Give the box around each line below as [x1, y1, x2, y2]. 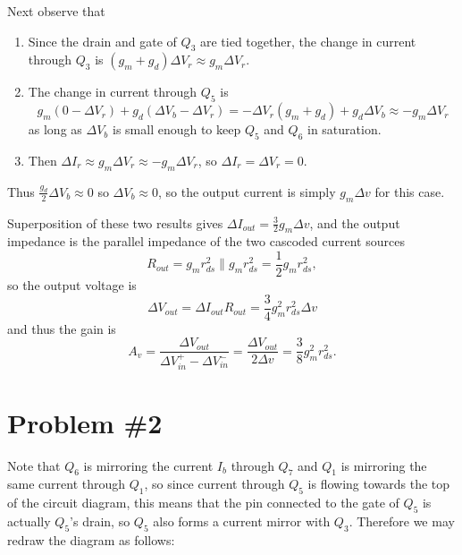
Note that [7, 456, 61, 474]
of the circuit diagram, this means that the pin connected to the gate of [7, 493, 399, 512]
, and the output [309, 213, 400, 232]
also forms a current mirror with [153, 511, 331, 530]
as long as [28, 120, 82, 139]
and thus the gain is [7, 319, 116, 337]
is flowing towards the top [307, 474, 450, 493]
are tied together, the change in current [200, 31, 416, 50]
